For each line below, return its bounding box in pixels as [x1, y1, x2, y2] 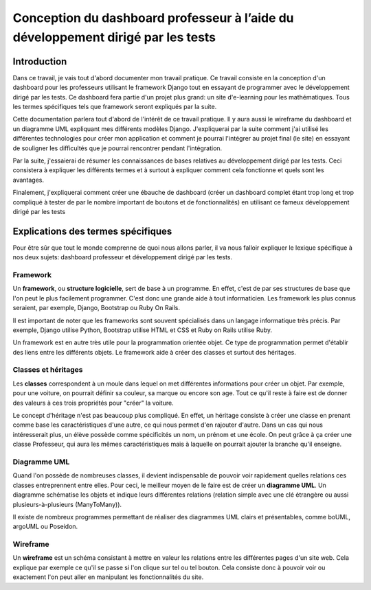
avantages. [12, 176, 45, 184]
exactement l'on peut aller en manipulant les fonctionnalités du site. [12, 573, 204, 581]
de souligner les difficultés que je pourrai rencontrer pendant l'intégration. [12, 144, 223, 152]
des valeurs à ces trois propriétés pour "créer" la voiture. [12, 399, 175, 407]
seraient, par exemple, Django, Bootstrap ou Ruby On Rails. [12, 304, 181, 312]
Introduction [12, 56, 67, 67]
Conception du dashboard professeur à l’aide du [12, 10, 295, 25]
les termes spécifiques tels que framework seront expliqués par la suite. [12, 103, 217, 111]
